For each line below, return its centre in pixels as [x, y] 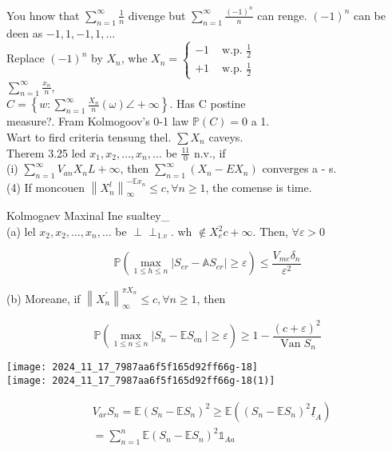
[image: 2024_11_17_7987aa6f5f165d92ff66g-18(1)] [141, 381]
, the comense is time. [259, 188]
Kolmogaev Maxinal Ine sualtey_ [88, 216]
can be [370, 15]
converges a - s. [299, 168]
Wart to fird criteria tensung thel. [89, 136]
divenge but [157, 15]
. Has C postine [208, 104]
